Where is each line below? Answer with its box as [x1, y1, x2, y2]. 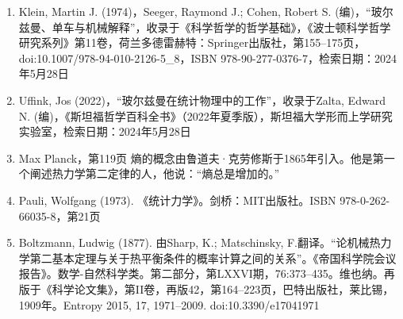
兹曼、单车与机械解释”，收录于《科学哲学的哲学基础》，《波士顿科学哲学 [18, 18, 391, 35]
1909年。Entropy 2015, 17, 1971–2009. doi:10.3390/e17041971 [18, 296, 320, 313]
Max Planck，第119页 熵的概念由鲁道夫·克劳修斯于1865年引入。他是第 [18, 149, 384, 166]
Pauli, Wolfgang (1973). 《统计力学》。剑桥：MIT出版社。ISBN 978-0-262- [18, 191, 390, 208]
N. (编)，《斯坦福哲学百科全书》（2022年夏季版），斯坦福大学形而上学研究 [18, 107, 393, 124]
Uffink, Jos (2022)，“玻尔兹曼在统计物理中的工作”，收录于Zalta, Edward [18, 91, 386, 108]
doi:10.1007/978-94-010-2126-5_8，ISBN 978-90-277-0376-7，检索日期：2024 [18, 49, 397, 66]
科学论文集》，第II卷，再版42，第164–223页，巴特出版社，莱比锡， [52, 280, 394, 297]
